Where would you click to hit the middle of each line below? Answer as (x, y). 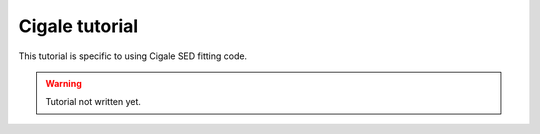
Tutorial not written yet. (93, 102)
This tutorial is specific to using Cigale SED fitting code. (133, 56)
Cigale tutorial (78, 26)
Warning (63, 83)
